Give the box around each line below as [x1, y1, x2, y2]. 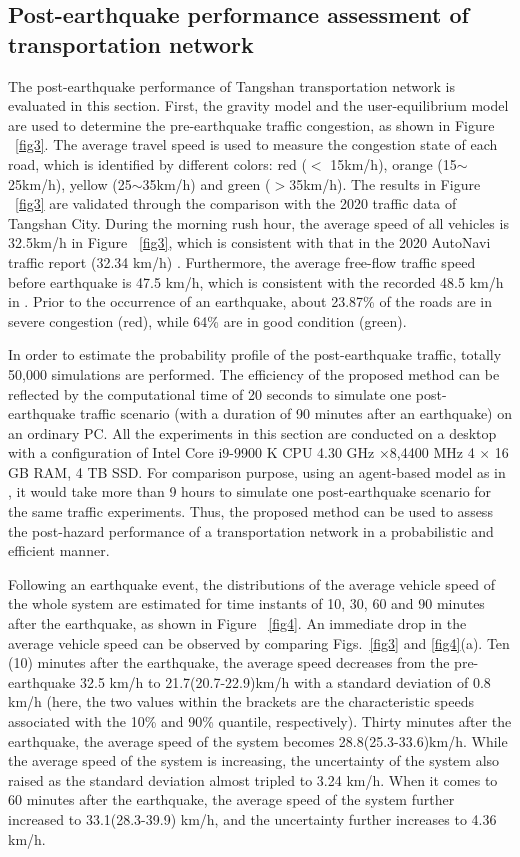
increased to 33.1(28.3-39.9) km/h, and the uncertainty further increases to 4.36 [8, 808, 497, 829]
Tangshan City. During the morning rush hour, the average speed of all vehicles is [8, 212, 509, 233]
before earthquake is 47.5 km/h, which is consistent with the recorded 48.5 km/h [8, 271, 504, 292]
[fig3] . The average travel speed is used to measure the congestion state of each [15, 134, 498, 155]
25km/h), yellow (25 [8, 173, 132, 194]
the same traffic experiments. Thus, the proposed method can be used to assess [8, 501, 493, 522]
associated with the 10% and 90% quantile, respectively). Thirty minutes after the [8, 711, 512, 731]
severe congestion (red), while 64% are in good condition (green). [8, 310, 407, 331]
